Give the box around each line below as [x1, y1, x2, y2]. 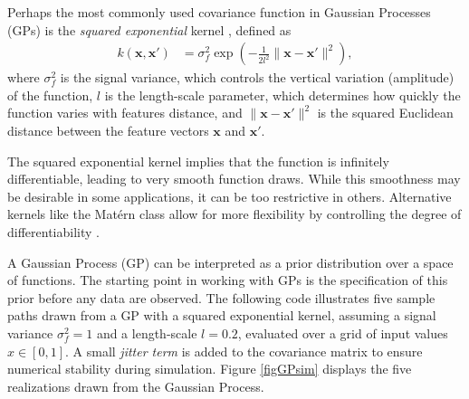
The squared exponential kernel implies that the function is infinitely [7, 151, 389, 170]
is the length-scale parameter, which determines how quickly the [104, 85, 461, 104]
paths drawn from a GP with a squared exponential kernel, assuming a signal [7, 306, 436, 325]
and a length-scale [96, 323, 197, 342]
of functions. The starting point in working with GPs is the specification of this [7, 271, 448, 290]
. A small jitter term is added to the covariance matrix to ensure [65, 341, 423, 360]
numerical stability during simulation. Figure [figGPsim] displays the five [7, 359, 412, 378]
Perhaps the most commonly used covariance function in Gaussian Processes [7, 3, 431, 21]
